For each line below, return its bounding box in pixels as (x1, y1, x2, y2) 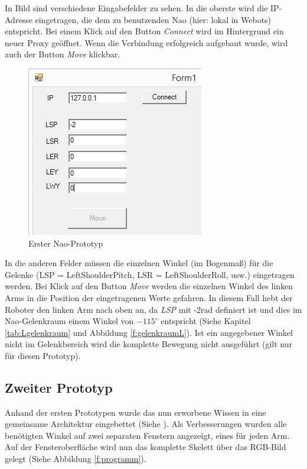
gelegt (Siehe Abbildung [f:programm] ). (5, 452, 146, 465)
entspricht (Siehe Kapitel (161, 315, 251, 327)
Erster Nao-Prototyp (28, 237, 103, 249)
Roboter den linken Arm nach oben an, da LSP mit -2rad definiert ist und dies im (5, 303, 302, 315)
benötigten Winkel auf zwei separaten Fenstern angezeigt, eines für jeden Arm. (5, 429, 290, 441)
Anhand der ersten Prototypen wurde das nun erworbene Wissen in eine (5, 406, 266, 418)
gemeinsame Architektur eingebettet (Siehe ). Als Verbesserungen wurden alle (5, 418, 287, 430)
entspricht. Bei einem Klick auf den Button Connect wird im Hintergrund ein (5, 25, 284, 37)
